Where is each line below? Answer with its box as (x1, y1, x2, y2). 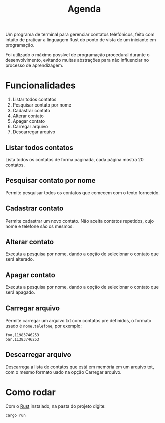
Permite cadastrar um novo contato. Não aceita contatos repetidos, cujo (5, 218, 154, 224)
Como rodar (5, 387, 56, 398)
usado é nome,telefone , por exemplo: (5, 323, 82, 329)
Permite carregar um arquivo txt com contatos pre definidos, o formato (5, 318, 152, 323)
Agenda (67, 3, 101, 15)
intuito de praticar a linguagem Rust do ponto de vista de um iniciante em (5, 37, 156, 43)
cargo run (5, 413, 26, 418)
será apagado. (5, 289, 35, 295)
